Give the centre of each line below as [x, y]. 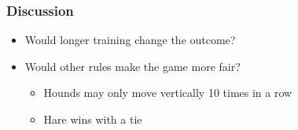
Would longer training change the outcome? [130, 40]
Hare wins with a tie [93, 119]
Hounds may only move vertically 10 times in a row [168, 93]
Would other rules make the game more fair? [132, 66]
